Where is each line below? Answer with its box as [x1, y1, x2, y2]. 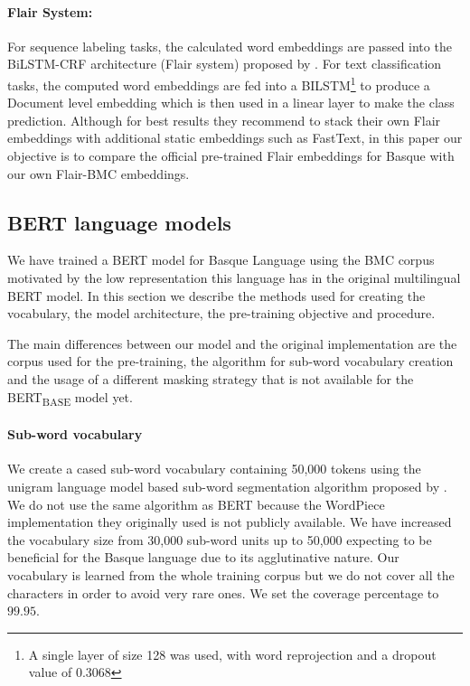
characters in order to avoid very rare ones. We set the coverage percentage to [7, 583, 439, 602]
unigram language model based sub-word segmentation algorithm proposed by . [7, 477, 447, 496]
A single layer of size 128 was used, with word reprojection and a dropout [28, 644, 437, 663]
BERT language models [7, 208, 231, 236]
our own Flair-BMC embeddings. [7, 164, 190, 183]
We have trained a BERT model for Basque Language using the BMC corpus [7, 250, 435, 269]
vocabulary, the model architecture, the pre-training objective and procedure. [7, 304, 436, 323]
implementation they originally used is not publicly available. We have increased [7, 512, 452, 531]
